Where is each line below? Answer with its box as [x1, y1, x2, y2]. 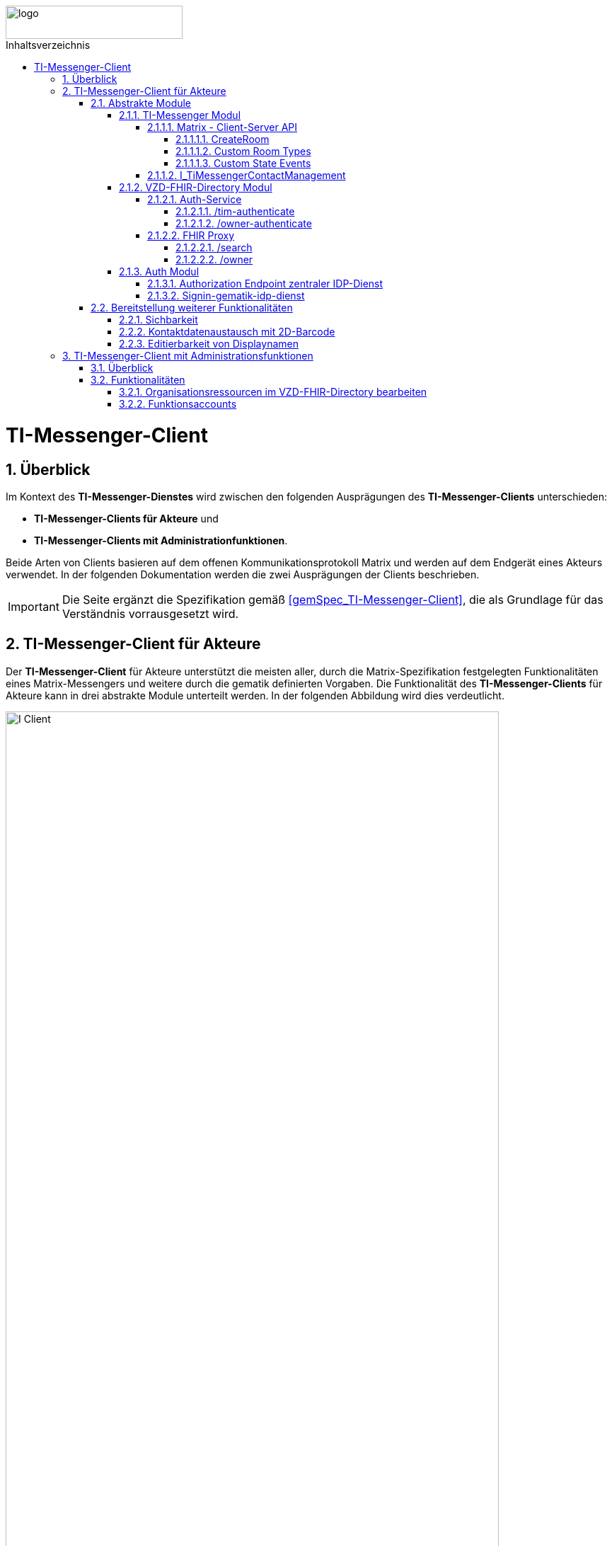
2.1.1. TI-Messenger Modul [119, 109, 241, 121]
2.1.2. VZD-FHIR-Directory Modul [119, 181, 272, 193]
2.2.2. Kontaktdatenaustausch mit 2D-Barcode [119, 326, 335, 338]
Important [8, 599, 59, 614]
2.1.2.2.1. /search [175, 241, 253, 253]
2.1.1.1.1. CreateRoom [175, 133, 270, 145]
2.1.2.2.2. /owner [175, 253, 253, 265]
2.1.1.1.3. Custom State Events [175, 157, 311, 169]
